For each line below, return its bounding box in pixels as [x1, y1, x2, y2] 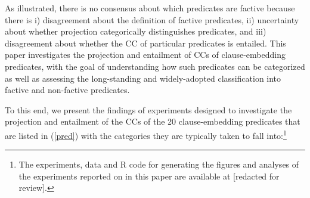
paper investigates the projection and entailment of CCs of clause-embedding [5, 48, 286, 61]
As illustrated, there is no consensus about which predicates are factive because [5, 2, 295, 14]
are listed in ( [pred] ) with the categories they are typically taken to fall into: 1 [5, 127, 287, 141]
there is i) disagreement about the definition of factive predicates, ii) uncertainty [5, 13, 299, 26]
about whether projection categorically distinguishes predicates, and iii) [5, 25, 266, 38]
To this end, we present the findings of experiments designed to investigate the [5, 103, 292, 116]
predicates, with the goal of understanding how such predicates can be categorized [5, 60, 305, 72]
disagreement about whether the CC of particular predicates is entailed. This [5, 36, 286, 49]
